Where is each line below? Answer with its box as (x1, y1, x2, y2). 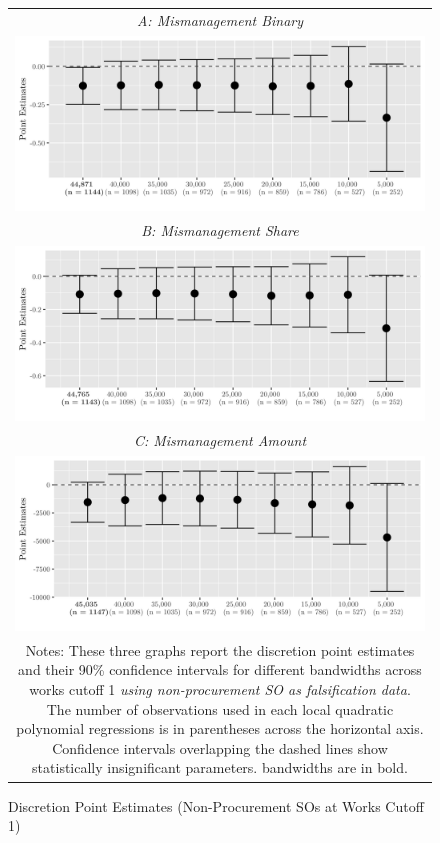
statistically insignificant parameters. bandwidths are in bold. (32, 757, 408, 778)
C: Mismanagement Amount (133, 429, 307, 450)
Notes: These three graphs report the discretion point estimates (25, 639, 415, 660)
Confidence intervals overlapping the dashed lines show (52, 737, 388, 758)
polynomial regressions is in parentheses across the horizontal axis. (16, 718, 424, 739)
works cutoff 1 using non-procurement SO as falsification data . (29, 679, 411, 700)
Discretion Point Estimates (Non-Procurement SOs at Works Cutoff (8, 795, 424, 816)
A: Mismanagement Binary (136, 9, 304, 30)
